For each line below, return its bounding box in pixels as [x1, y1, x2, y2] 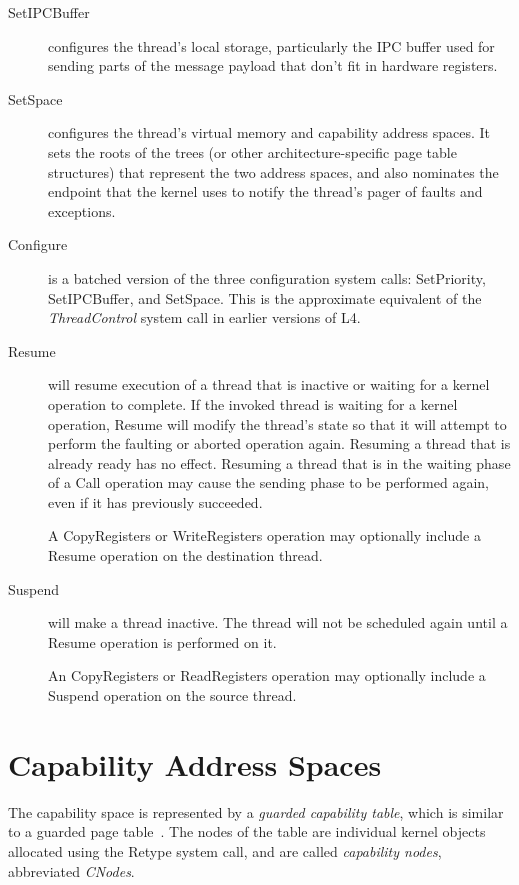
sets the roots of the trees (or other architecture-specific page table [48, 141, 457, 162]
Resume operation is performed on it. [48, 631, 277, 652]
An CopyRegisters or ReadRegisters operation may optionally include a [48, 665, 486, 686]
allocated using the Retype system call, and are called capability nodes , [8, 840, 442, 861]
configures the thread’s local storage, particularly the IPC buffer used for [48, 35, 495, 56]
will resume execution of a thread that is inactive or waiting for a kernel [48, 374, 490, 395]
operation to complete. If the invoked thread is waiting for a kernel [48, 393, 458, 414]
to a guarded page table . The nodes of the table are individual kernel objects [8, 821, 486, 842]
